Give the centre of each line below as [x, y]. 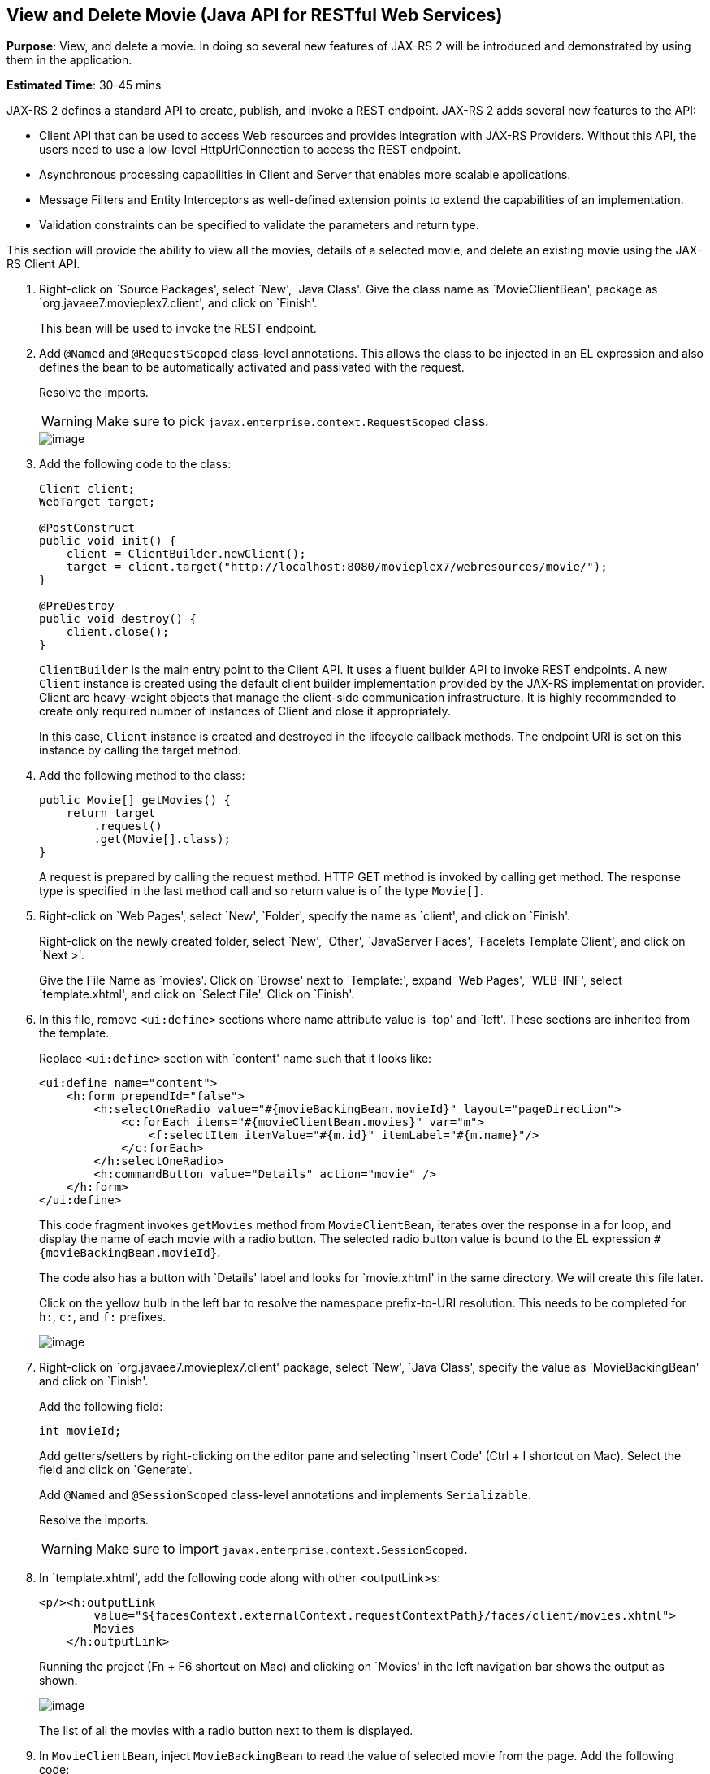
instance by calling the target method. [141, 750]
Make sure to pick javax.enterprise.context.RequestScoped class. [292, 422]
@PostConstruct [87, 528]
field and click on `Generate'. [116, 1470]
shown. [58, 1681]
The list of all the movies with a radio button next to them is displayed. [226, 1731]
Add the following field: [101, 1407]
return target [111, 813]
